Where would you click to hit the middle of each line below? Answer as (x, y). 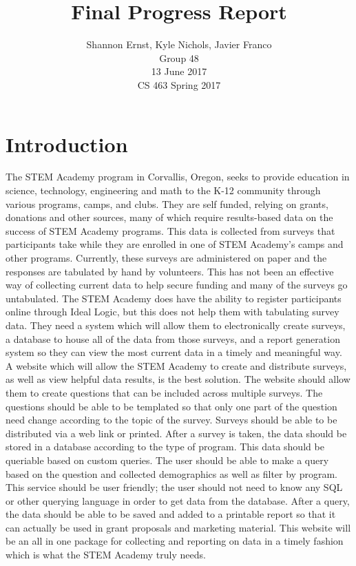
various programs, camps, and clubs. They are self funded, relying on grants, (167, 203)
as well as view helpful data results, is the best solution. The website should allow (178, 379)
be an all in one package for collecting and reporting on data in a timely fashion (175, 541)
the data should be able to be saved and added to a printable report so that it (171, 514)
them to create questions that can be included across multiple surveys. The (164, 392)
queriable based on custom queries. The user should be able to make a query (167, 460)
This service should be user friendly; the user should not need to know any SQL (174, 487)
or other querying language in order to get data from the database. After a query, (178, 500)
